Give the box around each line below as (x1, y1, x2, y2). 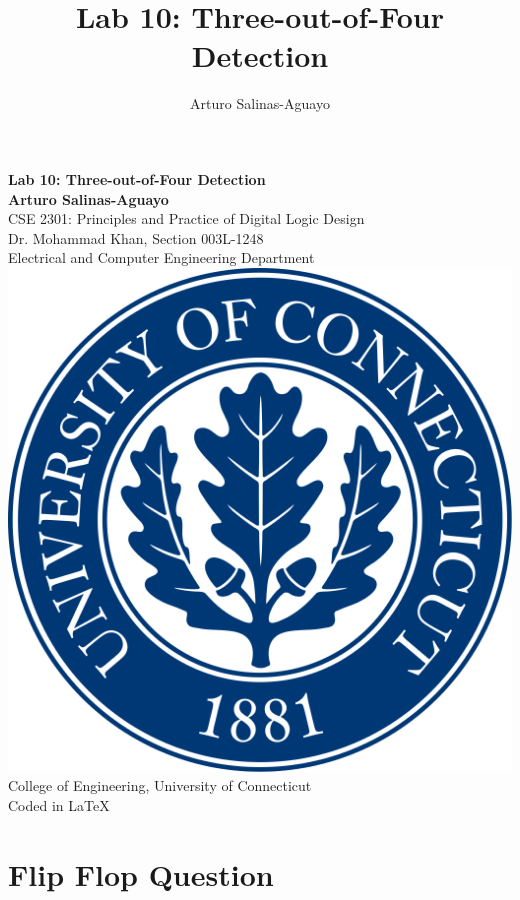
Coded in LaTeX (8, 795, 110, 816)
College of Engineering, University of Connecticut (8, 775, 312, 796)
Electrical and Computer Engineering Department (8, 247, 315, 268)
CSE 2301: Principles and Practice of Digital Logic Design (8, 208, 365, 229)
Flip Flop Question (8, 853, 274, 894)
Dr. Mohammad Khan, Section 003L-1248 (8, 227, 264, 248)
